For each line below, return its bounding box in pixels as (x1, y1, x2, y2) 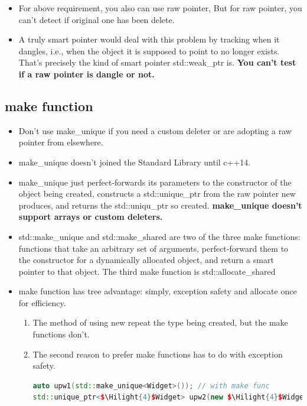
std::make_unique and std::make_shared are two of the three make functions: (18, 230, 301, 242)
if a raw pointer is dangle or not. (18, 67, 155, 80)
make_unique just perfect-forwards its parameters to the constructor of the (18, 176, 292, 188)
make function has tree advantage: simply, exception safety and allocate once (18, 285, 297, 297)
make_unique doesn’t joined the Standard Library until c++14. (18, 155, 251, 168)
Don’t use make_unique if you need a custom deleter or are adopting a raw (18, 124, 292, 137)
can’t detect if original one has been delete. (18, 13, 175, 25)
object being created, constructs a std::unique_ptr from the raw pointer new (18, 187, 296, 200)
